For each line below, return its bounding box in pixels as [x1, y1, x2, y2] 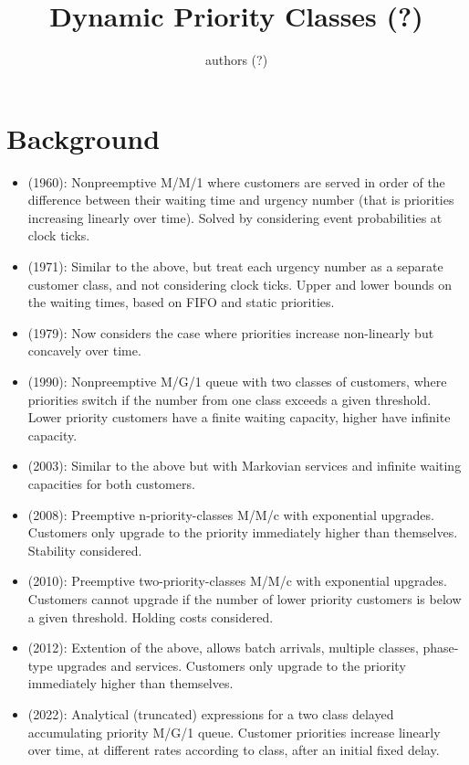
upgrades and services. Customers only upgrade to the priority [57, 655, 406, 675]
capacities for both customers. [27, 473, 195, 493]
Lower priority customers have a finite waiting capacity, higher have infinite [27, 408, 451, 427]
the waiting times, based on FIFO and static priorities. [27, 292, 335, 312]
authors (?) [204, 50, 268, 69]
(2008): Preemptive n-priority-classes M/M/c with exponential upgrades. [27, 505, 434, 524]
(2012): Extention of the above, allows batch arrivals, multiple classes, [27, 638, 419, 657]
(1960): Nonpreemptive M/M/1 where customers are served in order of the [27, 172, 445, 191]
